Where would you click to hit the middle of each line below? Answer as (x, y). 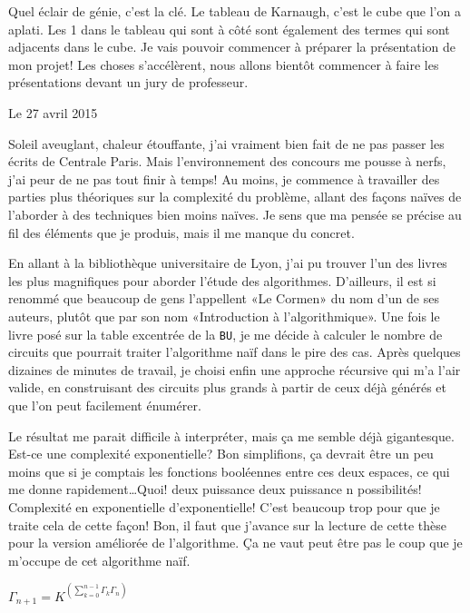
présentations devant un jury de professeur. (128, 82)
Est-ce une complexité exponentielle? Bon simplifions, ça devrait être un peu (221, 454)
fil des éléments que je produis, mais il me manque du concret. (181, 232)
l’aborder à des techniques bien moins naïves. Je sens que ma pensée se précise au (235, 214)
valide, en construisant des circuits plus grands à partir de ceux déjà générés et (227, 387)
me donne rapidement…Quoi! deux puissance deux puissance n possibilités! (215, 489)
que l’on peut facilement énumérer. (105, 405)
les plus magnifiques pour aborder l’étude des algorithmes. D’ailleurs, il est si (222, 280)
